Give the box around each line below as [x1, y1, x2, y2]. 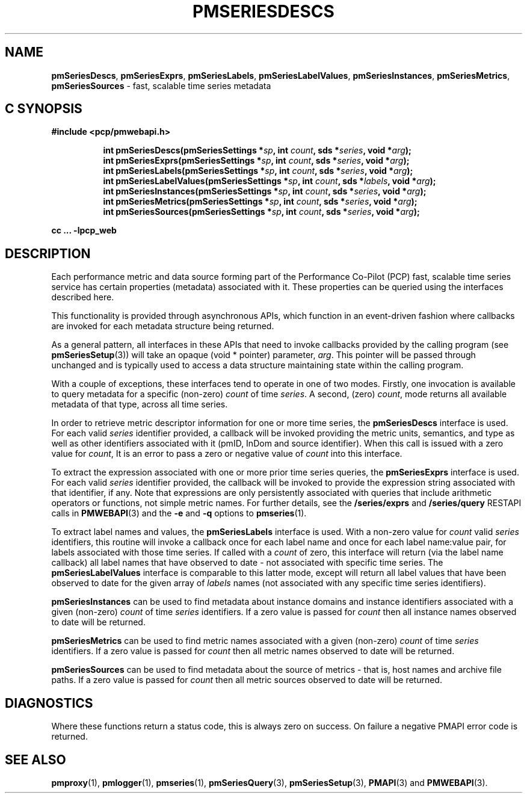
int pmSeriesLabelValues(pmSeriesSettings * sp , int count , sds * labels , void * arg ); [103, 176, 436, 187]
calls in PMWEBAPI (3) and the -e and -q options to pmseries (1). [51, 508, 307, 519]
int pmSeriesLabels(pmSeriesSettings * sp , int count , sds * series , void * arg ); [103, 165, 413, 176]
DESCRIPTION [5, 246, 91, 261]
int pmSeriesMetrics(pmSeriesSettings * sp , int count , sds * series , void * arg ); [103, 196, 418, 207]
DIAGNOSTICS [5, 695, 93, 711]
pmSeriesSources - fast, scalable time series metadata [51, 80, 271, 91]
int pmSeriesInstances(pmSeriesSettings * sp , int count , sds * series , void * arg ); [103, 186, 427, 197]
